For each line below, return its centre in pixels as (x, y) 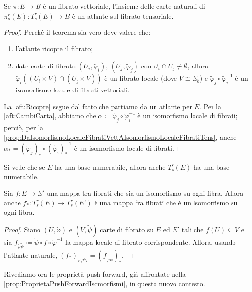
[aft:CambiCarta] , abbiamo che (50, 116)
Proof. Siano (22, 229)
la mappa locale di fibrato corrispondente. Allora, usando (150, 242)
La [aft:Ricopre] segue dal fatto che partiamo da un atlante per (98, 106)
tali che (193, 229)
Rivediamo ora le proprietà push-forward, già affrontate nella (95, 274)
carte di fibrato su (127, 229)
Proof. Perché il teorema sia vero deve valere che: (77, 32)
